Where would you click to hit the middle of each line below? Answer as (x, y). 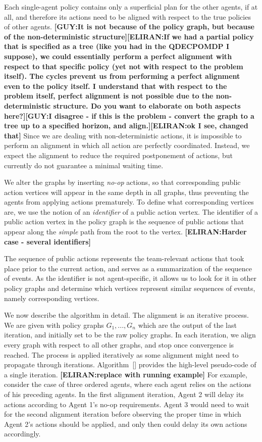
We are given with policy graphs (54, 325)
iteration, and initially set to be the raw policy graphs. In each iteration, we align (130, 335)
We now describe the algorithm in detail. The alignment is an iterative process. (127, 315)
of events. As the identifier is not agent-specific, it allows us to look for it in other (130, 278)
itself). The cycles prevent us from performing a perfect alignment (122, 76)
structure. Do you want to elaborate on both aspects (147, 105)
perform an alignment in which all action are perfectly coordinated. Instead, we (127, 145)
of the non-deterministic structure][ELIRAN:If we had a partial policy (129, 36)
